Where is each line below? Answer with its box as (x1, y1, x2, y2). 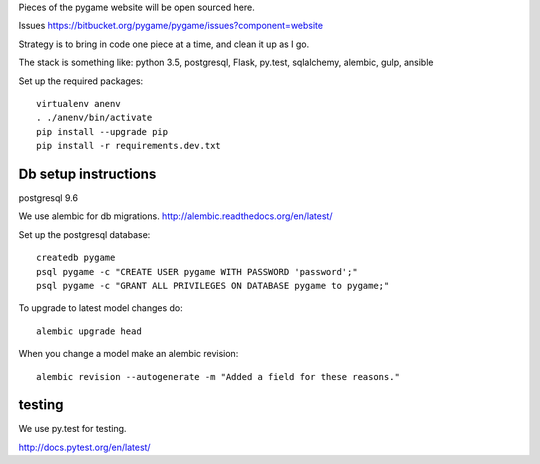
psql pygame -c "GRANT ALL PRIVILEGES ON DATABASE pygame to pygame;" (36, 280, 390, 291)
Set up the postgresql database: (18, 228, 151, 240)
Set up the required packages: (18, 75, 144, 87)
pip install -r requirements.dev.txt (36, 140, 222, 152)
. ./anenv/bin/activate (36, 112, 153, 124)
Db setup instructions (18, 165, 157, 182)
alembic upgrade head (36, 325, 142, 337)
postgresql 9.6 (18, 192, 79, 204)
